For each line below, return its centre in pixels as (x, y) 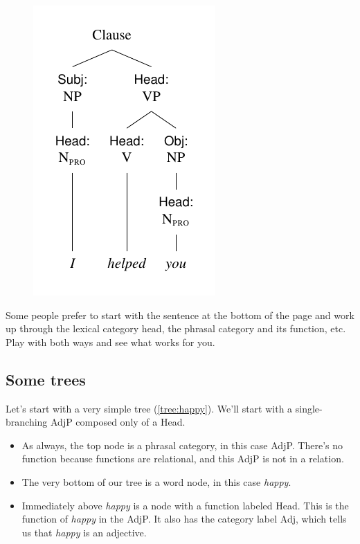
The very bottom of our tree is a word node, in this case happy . (156, 481)
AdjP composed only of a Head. (118, 422)
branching (27, 422)
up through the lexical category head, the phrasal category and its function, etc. (176, 328)
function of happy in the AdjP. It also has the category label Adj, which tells (184, 519)
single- (309, 408)
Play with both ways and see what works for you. (110, 342)
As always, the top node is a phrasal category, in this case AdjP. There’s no (182, 445)
